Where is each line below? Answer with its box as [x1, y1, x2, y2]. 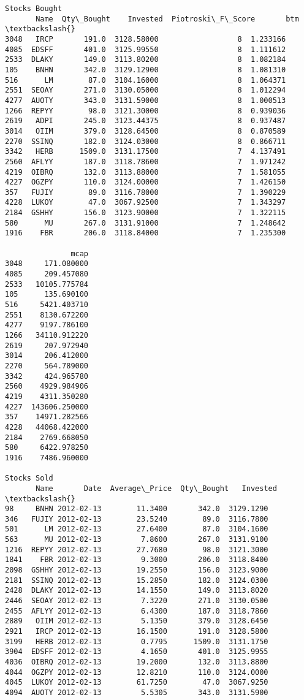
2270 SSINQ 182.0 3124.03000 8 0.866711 [5, 137, 286, 146]
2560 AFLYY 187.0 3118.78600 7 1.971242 [5, 157, 286, 166]
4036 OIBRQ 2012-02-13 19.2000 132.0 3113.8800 [5, 658, 268, 666]
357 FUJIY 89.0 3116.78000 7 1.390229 [5, 188, 286, 197]
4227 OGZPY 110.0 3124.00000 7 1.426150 [5, 178, 286, 187]
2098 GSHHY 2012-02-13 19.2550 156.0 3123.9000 [5, 566, 268, 575]
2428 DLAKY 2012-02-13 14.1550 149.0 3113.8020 [5, 586, 268, 595]
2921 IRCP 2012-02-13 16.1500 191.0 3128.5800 [5, 627, 268, 636]
